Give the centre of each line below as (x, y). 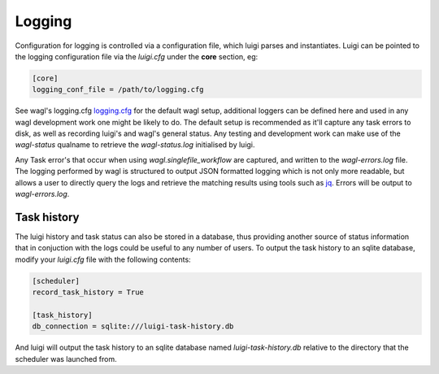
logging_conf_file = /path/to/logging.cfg (118, 90)
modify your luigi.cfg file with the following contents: (103, 259)
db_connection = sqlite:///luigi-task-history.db (133, 326)
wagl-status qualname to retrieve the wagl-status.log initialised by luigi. (135, 145)
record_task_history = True (88, 292)
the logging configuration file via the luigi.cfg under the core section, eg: (137, 56)
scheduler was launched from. (66, 359)
